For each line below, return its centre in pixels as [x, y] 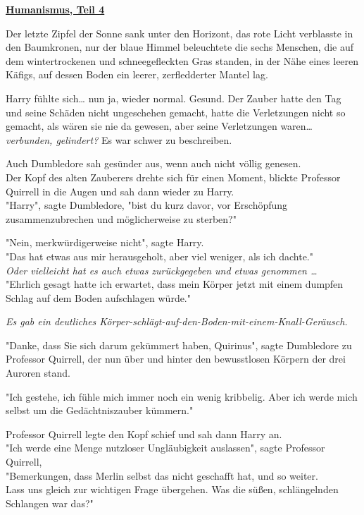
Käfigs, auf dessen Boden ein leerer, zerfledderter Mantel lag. [137, 74]
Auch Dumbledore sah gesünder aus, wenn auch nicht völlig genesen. [153, 163]
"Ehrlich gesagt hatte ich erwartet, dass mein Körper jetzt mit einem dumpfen [175, 284]
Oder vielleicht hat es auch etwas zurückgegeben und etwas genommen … [162, 270]
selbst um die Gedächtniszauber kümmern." [100, 410]
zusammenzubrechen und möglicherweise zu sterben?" [121, 218]
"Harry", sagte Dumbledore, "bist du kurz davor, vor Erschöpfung [147, 205]
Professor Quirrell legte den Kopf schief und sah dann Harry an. [144, 434]
